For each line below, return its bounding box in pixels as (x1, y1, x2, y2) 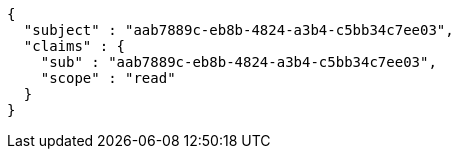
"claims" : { (23, 38, 126, 54)
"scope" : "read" (40, 70, 176, 86)
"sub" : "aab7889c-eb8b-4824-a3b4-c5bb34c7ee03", (40, 54, 437, 70)
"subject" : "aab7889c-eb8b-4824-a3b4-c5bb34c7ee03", (23, 22, 454, 38)
